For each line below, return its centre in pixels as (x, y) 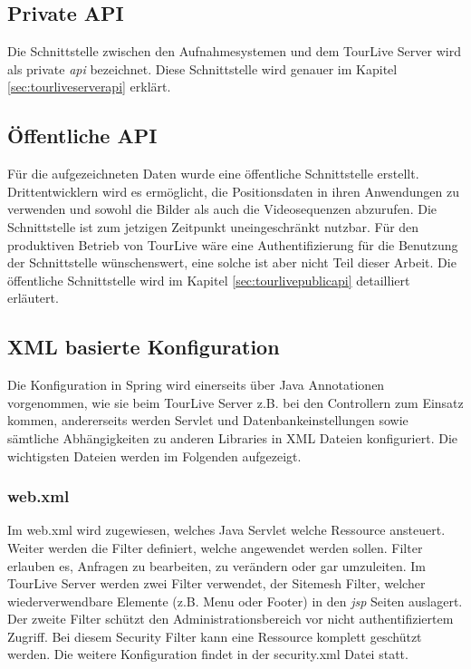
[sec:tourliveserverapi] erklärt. (89, 87)
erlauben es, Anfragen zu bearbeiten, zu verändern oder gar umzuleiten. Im (216, 565)
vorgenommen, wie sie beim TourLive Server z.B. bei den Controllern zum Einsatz (235, 402)
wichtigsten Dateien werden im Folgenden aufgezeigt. (154, 456)
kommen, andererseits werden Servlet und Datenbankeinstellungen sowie (208, 420)
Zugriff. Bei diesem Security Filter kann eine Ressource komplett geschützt (215, 636)
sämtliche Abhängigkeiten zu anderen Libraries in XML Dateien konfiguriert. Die (232, 437)
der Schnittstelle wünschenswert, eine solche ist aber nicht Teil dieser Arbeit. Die (232, 262)
